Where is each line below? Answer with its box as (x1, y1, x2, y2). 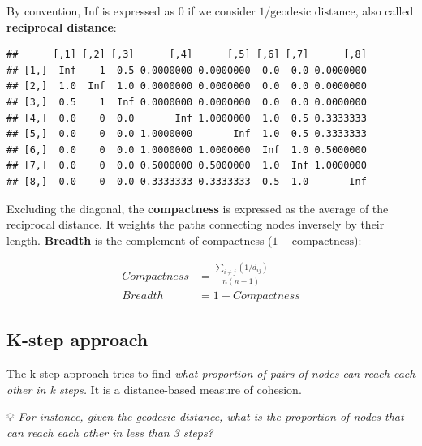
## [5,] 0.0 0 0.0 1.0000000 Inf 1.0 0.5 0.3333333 (6, 128, 367, 140)
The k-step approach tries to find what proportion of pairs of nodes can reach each (6, 365, 416, 382)
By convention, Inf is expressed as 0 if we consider (6, 2, 256, 19)
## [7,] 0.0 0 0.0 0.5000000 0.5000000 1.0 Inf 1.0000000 (6, 160, 367, 172)
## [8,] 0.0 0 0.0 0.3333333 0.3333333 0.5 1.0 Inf (6, 175, 367, 187)
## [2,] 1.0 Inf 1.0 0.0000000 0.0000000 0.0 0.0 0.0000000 (6, 80, 367, 92)
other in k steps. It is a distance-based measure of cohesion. (6, 380, 302, 397)
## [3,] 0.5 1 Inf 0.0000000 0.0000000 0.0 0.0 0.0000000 (6, 96, 367, 108)
